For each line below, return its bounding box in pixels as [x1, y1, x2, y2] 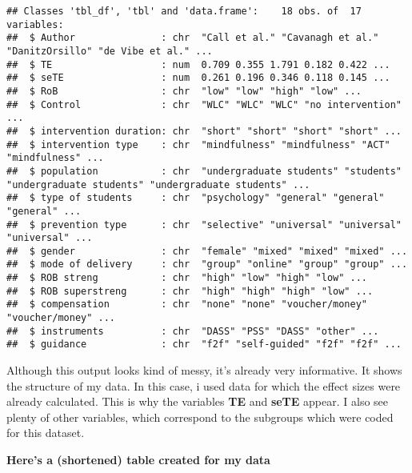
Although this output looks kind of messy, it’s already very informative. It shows [6, 362, 402, 379]
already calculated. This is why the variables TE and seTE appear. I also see [6, 393, 389, 410]
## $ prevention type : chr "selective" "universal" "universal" [6, 218, 402, 230]
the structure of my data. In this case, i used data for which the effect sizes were [6, 377, 401, 394]
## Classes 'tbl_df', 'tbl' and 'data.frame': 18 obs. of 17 [6, 6, 362, 17]
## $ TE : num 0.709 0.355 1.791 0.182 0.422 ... [6, 58, 390, 70]
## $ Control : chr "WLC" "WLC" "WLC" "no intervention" [6, 98, 402, 110]
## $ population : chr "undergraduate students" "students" [6, 165, 402, 177]
